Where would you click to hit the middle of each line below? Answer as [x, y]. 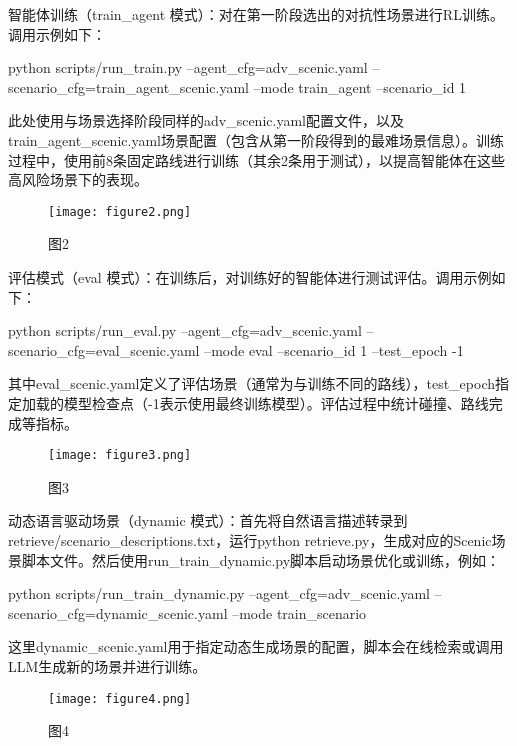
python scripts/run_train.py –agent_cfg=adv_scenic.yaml [188, 67]
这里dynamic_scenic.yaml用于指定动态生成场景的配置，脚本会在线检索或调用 [256, 646]
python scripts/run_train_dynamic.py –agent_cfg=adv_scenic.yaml [219, 593]
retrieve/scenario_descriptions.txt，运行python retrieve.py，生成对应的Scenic [250, 540]
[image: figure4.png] [120, 698]
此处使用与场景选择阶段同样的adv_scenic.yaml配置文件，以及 [206, 120]
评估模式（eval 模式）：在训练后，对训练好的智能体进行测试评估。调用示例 [250, 277]
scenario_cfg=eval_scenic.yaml [104, 349]
